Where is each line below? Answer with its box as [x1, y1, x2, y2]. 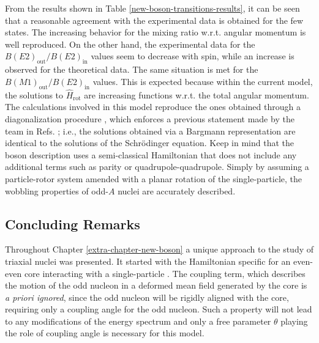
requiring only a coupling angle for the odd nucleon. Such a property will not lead [5, 303, 312, 315]
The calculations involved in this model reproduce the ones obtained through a [5, 100, 301, 113]
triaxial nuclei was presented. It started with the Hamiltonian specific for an [5, 254, 291, 267]
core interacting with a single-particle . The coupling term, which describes [24, 267, 306, 279]
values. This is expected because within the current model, [92, 75, 313, 87]
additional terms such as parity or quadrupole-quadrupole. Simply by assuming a [5, 160, 309, 173]
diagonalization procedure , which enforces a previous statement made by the [5, 112, 295, 125]
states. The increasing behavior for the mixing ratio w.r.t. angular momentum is [5, 26, 306, 39]
